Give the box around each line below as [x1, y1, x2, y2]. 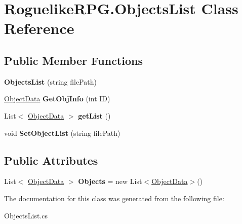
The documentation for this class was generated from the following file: [4, 193, 224, 203]
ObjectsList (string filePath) [4, 76, 97, 87]
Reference [4, 18, 74, 39]
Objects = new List [78, 176, 142, 186]
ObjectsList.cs [4, 210, 48, 220]
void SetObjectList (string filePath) [4, 127, 120, 138]
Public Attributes [4, 152, 98, 168]
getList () [78, 110, 111, 121]
